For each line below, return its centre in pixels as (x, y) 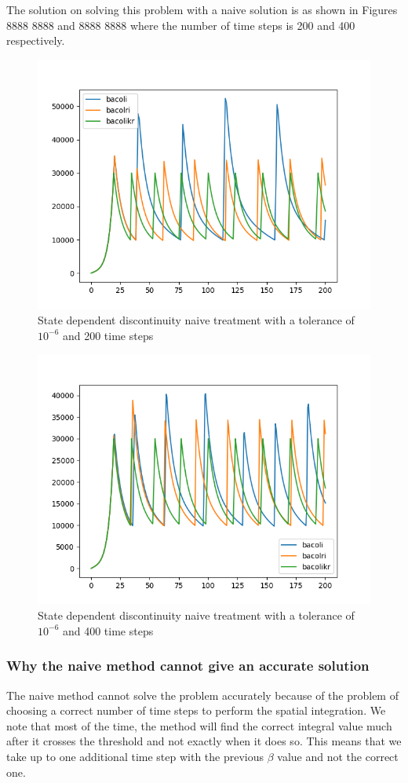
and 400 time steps (108, 630)
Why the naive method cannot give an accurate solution (188, 666)
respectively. (36, 40)
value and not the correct (338, 756)
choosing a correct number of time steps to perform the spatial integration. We (196, 710)
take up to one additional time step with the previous (135, 756)
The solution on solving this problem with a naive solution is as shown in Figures (202, 9)
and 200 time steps (108, 335)
